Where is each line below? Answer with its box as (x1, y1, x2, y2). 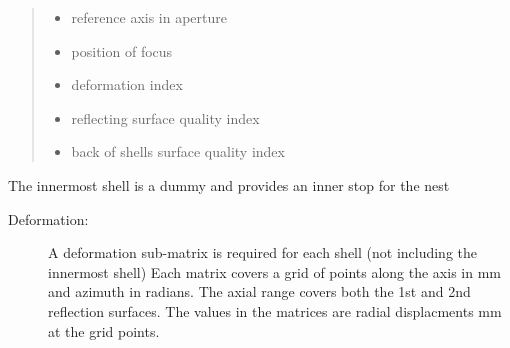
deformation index (71, 74, 183, 95)
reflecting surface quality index (71, 107, 260, 128)
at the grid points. (48, 320, 160, 341)
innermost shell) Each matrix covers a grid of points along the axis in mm (48, 261, 501, 282)
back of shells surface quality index (71, 141, 285, 162)
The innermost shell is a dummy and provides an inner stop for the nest (8, 174, 450, 195)
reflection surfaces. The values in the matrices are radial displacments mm (48, 300, 502, 321)
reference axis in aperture (71, 7, 227, 27)
